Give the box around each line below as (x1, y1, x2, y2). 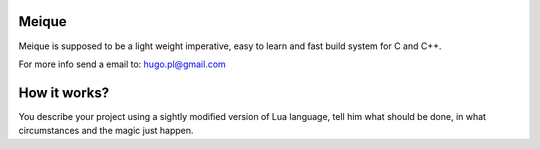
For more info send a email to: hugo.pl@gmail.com (18, 58, 227, 70)
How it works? (18, 84, 110, 101)
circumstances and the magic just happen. (18, 125, 194, 137)
